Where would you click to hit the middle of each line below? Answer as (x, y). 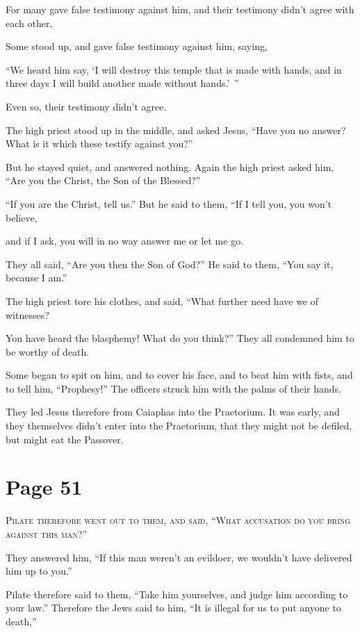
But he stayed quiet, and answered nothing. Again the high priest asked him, (170, 166)
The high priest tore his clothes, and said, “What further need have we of (162, 301)
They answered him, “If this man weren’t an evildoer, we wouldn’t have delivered (179, 557)
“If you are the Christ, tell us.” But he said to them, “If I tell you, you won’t (169, 203)
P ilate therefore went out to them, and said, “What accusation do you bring (178, 520)
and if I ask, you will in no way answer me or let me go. (125, 241)
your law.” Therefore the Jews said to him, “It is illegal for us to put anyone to (173, 608)
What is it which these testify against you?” (99, 143)
